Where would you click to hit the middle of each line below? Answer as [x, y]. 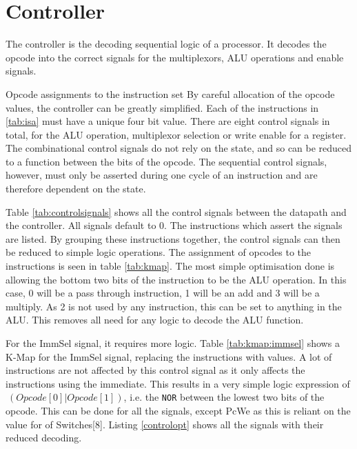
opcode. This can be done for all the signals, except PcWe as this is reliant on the [178, 411]
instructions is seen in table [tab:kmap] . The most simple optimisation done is [170, 266]
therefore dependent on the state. [76, 189]
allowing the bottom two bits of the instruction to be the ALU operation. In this [176, 279]
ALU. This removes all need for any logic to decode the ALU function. [155, 320]
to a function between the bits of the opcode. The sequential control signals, [166, 161]
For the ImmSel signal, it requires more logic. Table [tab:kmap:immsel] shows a [173, 343]
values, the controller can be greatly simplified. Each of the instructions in [162, 107]
